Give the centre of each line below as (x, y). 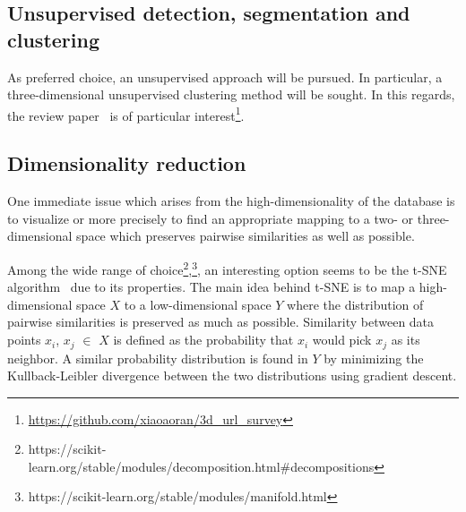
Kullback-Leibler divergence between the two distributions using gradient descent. (232, 375)
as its (406, 340)
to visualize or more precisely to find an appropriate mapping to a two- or (211, 218)
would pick (342, 340)
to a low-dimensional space (198, 304)
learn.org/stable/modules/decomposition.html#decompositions (201, 466)
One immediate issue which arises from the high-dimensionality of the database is (231, 201)
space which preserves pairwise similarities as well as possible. (246, 236)
